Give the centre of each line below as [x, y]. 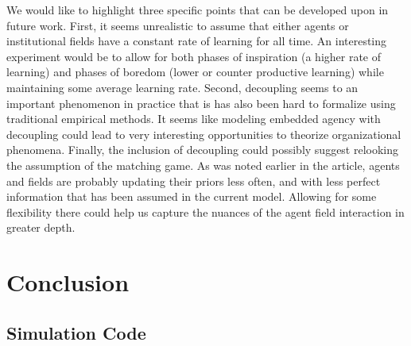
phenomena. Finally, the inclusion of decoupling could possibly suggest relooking [203, 150]
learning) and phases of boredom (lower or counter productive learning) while [195, 72]
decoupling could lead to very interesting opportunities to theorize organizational [204, 134]
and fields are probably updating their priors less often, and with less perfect [194, 181]
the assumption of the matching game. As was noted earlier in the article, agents [203, 165]
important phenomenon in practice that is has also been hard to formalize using [201, 103]
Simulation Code [76, 332]
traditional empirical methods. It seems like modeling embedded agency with [194, 119]
